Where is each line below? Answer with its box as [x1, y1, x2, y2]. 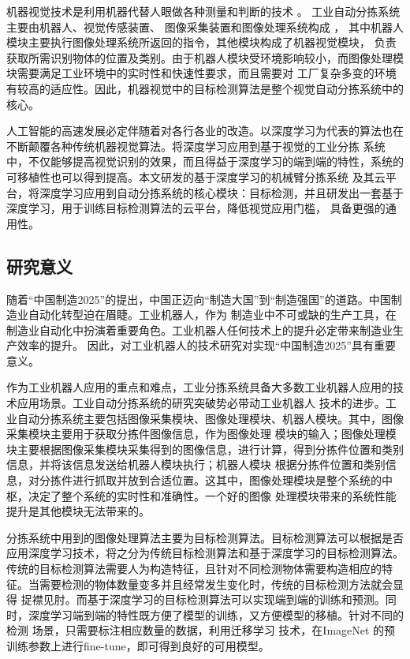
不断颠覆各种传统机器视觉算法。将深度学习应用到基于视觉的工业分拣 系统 [6, 137, 386, 154]
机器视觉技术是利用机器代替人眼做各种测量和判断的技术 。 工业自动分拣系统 [6, 3, 401, 19]
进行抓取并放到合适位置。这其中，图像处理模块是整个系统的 [72, 472, 382, 489]
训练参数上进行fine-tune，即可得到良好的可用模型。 [6, 637, 270, 653]
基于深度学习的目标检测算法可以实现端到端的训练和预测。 [87, 591, 386, 608]
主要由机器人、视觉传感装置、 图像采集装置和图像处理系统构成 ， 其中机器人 [6, 18, 404, 35]
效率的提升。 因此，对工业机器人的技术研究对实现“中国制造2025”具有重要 [17, 337, 396, 354]
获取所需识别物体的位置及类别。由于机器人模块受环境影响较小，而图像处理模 [6, 49, 404, 66]
